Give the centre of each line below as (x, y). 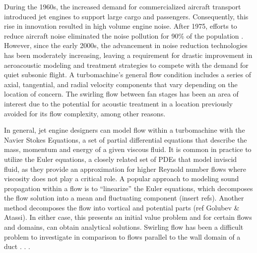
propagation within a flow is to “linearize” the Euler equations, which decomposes (128, 188)
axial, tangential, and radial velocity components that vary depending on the (121, 84)
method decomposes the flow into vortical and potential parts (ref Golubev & (122, 207)
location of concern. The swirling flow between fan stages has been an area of (121, 94)
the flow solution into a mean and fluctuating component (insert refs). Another (124, 198)
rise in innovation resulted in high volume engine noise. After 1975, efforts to (121, 26)
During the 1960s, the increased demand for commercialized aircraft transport (123, 6)
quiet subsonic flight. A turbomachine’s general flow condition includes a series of (128, 75)
